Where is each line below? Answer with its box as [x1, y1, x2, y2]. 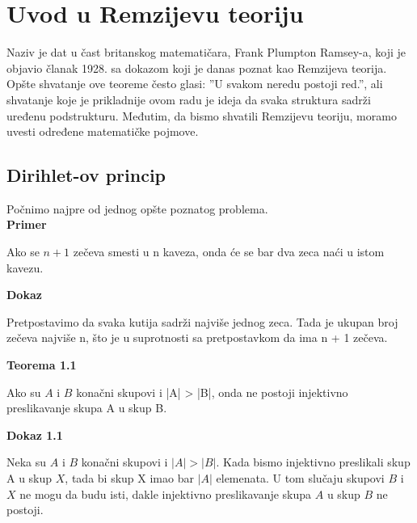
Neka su [6, 453, 47, 470]
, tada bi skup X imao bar [65, 470, 194, 487]
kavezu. [6, 259, 44, 276]
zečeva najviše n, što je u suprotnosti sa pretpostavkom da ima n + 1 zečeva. [6, 329, 388, 346]
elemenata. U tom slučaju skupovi [216, 470, 385, 487]
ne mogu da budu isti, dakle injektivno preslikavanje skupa [19, 485, 312, 502]
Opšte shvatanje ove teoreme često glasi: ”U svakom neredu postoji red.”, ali [6, 75, 383, 92]
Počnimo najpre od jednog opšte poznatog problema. [6, 200, 268, 217]
